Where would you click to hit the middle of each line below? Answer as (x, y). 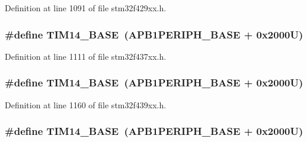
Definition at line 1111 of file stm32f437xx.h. (86, 56)
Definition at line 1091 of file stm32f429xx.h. (86, 8)
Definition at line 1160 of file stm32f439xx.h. (86, 104)
